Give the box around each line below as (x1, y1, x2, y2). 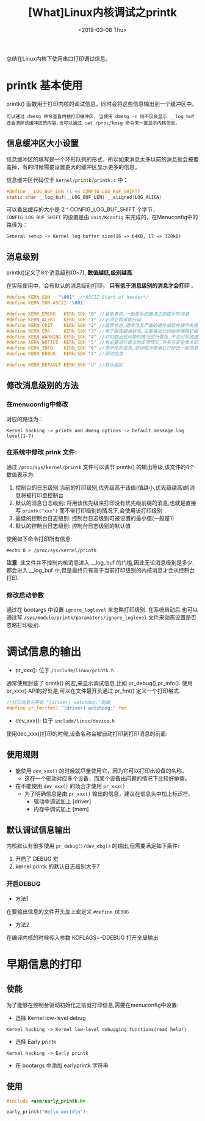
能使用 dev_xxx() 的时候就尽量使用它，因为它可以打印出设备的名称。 (15, 767, 188, 774)
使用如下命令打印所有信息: (6, 535, 73, 542)
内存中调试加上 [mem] (33, 805, 90, 812)
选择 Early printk (15, 1038, 57, 1045)
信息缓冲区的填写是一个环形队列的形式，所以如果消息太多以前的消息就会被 (6, 156, 193, 163)
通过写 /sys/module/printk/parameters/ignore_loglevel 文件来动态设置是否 (6, 613, 197, 621)
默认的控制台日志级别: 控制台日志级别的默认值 (15, 522, 131, 530)
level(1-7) (6, 433, 34, 439)
